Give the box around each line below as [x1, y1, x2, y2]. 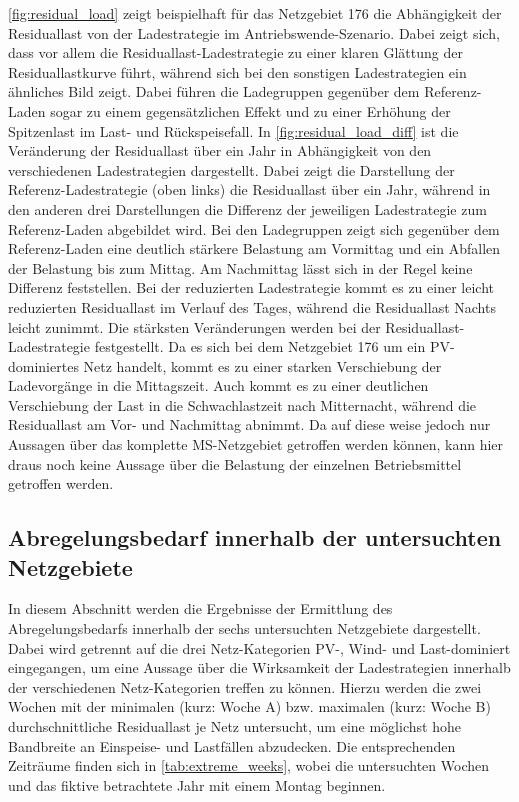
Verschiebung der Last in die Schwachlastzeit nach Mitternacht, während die [8, 394, 477, 415]
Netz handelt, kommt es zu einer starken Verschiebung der [83, 355, 442, 376]
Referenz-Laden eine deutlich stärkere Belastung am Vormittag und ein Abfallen [8, 238, 501, 259]
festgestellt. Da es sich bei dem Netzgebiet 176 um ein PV [94, 336, 450, 357]
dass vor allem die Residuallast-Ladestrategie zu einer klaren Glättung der [8, 42, 463, 63]
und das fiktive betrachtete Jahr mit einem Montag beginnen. [8, 774, 386, 795]
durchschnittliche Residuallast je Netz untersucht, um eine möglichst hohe [8, 716, 461, 736]
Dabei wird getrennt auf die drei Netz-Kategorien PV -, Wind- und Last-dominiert [8, 637, 511, 658]
